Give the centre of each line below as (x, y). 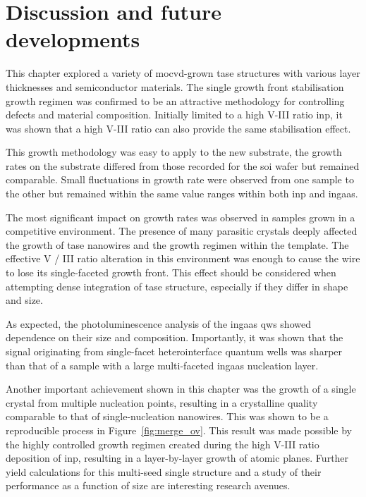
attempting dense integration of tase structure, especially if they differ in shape (177, 286)
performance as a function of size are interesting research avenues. (148, 485)
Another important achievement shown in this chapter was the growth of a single (181, 389)
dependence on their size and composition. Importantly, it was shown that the (175, 337)
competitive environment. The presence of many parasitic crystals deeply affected (182, 231)
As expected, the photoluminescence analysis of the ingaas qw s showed (158, 323)
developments (73, 39)
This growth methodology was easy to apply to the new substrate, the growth (174, 152)
